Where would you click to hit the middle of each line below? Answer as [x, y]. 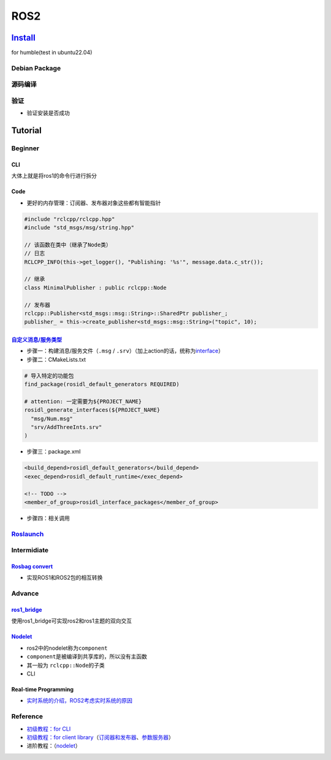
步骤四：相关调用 [48, 518]
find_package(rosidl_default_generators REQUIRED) [102, 384]
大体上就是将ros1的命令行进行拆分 [54, 176]
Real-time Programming [42, 689]
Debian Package [36, 68]
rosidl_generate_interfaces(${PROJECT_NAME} [92, 410]
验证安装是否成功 [48, 113]
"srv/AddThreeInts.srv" [67, 427]
